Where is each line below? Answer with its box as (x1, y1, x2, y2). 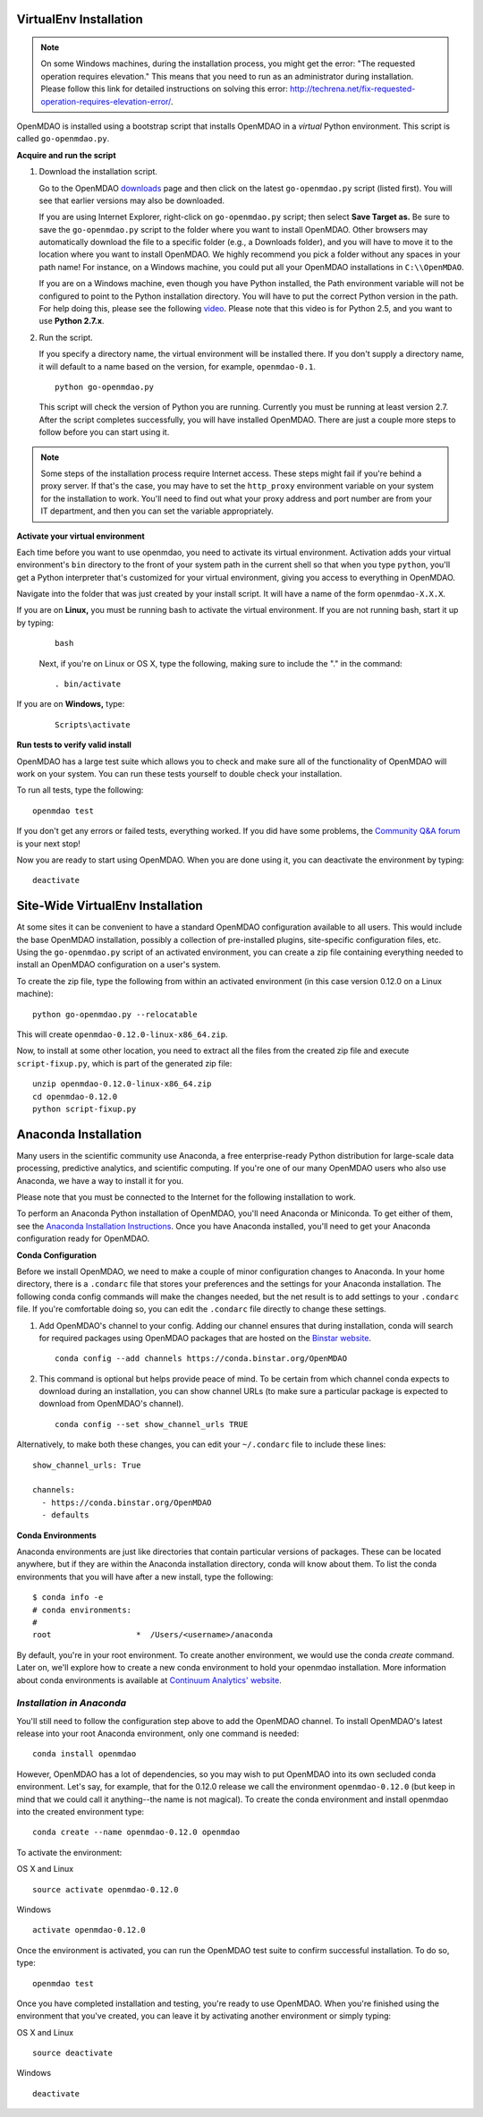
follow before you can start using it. (38, 427, 170, 438)
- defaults (41, 1510, 89, 1520)
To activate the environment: (16, 1847, 123, 1858)
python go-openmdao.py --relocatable (32, 1009, 199, 1019)
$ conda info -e (32, 1593, 104, 1603)
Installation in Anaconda (16, 1696, 127, 1709)
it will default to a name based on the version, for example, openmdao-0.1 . (38, 361, 317, 371)
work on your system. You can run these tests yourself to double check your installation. (16, 768, 343, 778)
